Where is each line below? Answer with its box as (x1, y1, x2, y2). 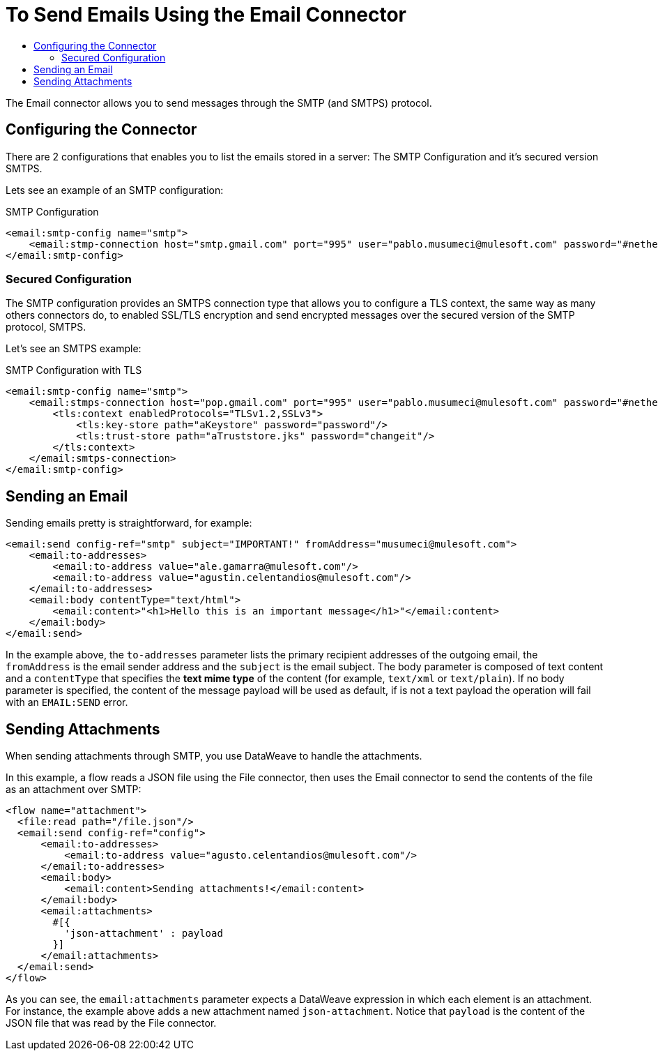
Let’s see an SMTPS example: (6, 342, 141, 355)
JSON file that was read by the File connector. (6, 1017, 217, 1029)
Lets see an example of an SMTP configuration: (6, 183, 224, 196)
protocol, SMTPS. (6, 321, 86, 333)
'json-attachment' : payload (64, 928, 223, 940)
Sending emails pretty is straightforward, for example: (6, 517, 252, 529)
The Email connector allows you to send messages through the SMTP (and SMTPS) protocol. (6, 96, 432, 109)
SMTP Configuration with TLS (6, 364, 142, 377)
